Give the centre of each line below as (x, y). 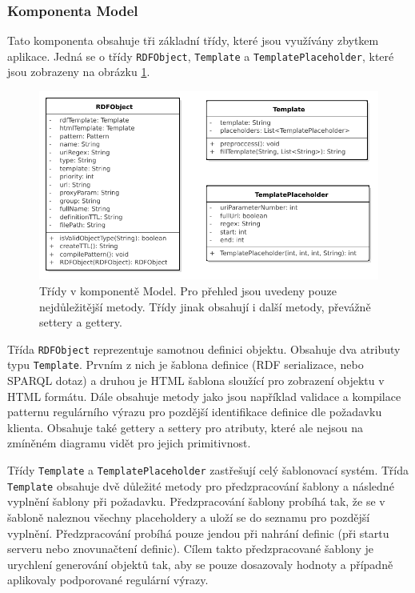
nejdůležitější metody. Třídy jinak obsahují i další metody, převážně (205, 306)
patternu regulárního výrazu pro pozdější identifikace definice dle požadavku (195, 412)
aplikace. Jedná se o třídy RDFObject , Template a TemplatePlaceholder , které (201, 56)
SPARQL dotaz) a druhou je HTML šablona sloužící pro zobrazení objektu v (196, 381)
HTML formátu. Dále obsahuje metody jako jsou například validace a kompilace (204, 396)
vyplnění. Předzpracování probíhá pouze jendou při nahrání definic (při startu (198, 533)
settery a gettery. (81, 322)
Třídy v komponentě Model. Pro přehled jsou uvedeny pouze (188, 290)
